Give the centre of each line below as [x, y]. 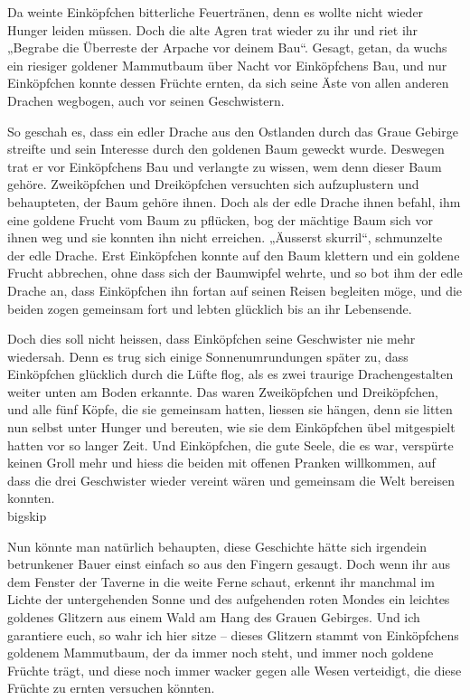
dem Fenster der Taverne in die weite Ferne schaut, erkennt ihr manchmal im [221, 581]
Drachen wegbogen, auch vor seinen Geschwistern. [146, 100]
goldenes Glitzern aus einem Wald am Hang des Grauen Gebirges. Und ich [214, 617]
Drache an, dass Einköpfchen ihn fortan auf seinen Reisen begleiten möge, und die [235, 290]
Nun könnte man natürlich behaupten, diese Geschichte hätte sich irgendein [217, 546]
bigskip [27, 516]
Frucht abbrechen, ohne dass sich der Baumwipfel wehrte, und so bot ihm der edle [235, 273]
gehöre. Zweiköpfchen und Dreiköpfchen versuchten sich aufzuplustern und [213, 184]
